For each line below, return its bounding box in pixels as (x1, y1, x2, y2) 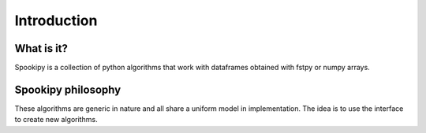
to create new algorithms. (14, 115, 98, 124)
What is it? (14, 42, 69, 55)
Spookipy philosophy (14, 83, 121, 96)
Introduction (14, 12, 98, 29)
